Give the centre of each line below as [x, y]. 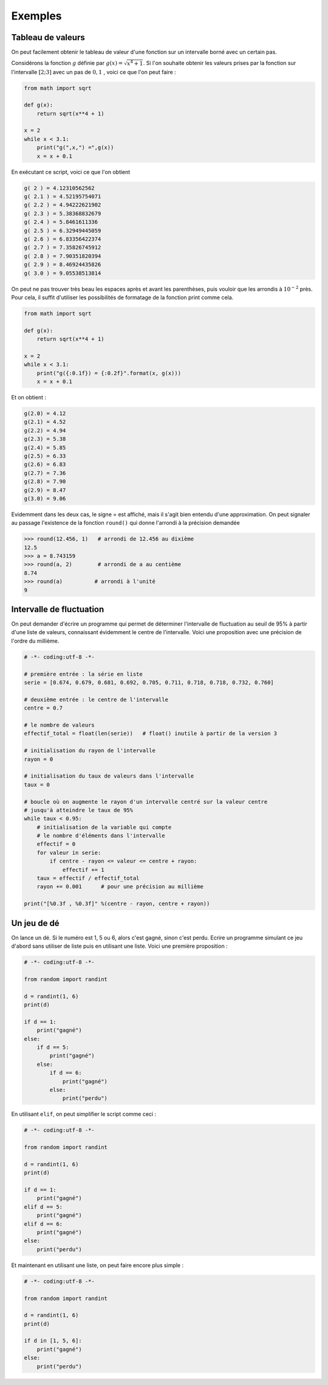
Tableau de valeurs [48, 37]
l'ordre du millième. [35, 641]
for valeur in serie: [69, 852]
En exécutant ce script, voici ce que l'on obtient [71, 172]
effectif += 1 [83, 870]
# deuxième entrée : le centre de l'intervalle [96, 699]
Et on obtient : [29, 397]
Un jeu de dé [36, 923]
